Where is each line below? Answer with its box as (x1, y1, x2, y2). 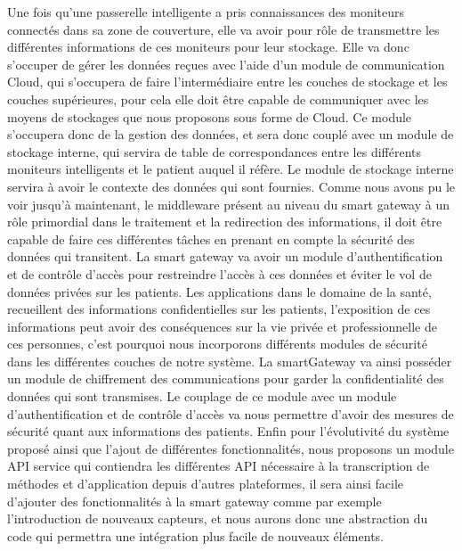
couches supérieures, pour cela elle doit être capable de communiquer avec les (7, 89, 429, 108)
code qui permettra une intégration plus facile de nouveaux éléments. (7, 526, 384, 545)
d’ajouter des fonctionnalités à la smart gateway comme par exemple (7, 491, 382, 510)
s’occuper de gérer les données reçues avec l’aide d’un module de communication (7, 54, 445, 73)
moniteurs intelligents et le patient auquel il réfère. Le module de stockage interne (7, 160, 454, 178)
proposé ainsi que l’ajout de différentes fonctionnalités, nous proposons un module (7, 439, 454, 457)
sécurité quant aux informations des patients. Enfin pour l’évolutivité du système (7, 422, 450, 440)
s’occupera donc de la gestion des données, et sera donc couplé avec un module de (7, 125, 454, 144)
